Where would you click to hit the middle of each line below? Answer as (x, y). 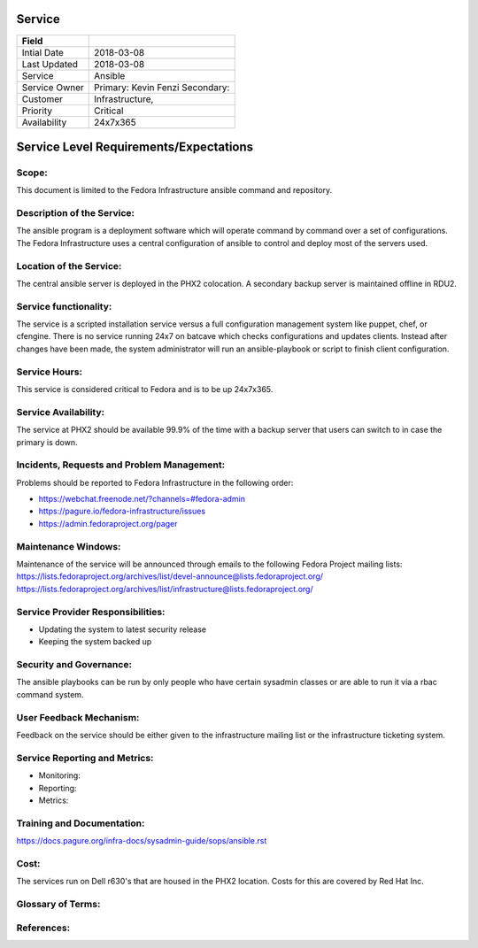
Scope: (32, 173)
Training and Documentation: (81, 823)
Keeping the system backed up (95, 642)
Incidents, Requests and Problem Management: (121, 465)
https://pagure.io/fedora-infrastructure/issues (122, 511)
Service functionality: (64, 306)
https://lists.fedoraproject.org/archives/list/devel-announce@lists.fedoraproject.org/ (170, 576)
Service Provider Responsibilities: (91, 612)
